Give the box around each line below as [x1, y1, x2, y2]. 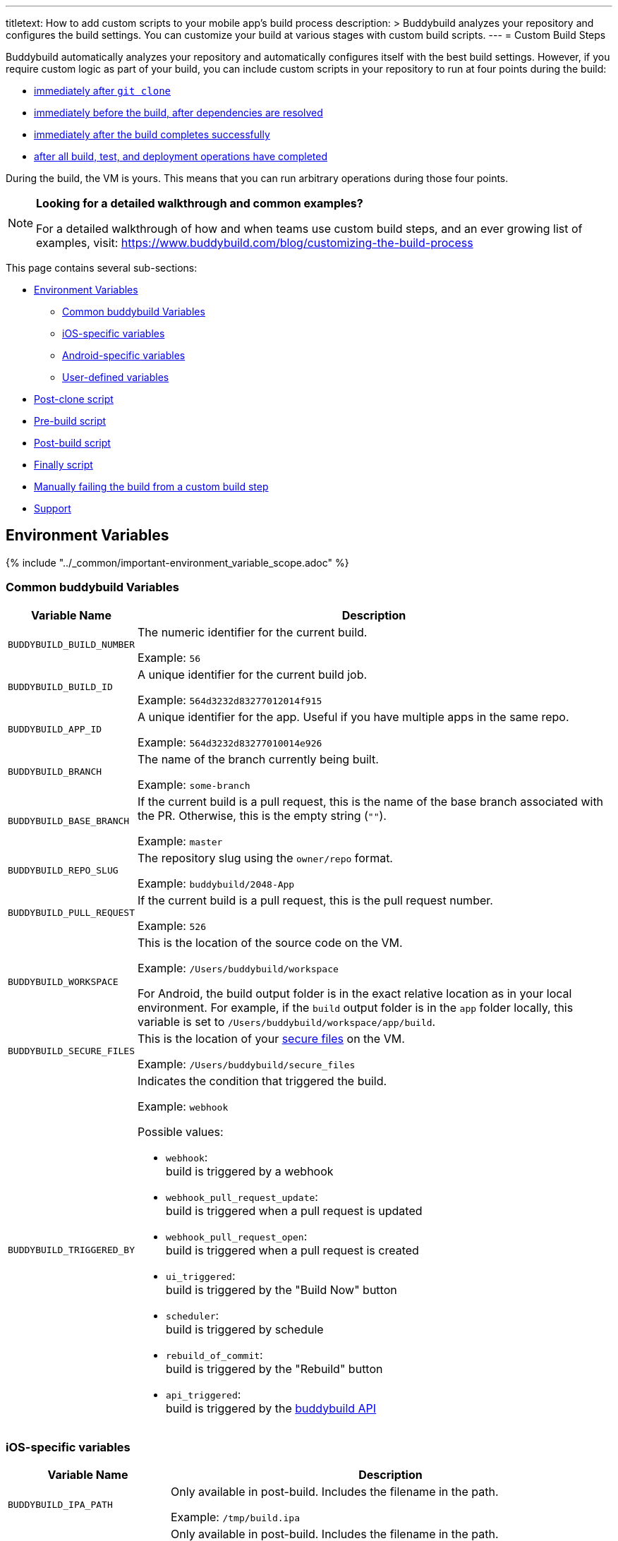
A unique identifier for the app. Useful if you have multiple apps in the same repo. [138, 709, 569, 724]
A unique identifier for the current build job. [138, 667, 368, 682]
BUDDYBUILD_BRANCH [8, 766, 102, 778]
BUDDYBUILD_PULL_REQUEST [8, 907, 135, 919]
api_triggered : [166, 1386, 241, 1401]
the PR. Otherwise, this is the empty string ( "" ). [138, 808, 387, 823]
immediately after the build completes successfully [34, 128, 270, 140]
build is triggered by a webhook [166, 1164, 334, 1178]
